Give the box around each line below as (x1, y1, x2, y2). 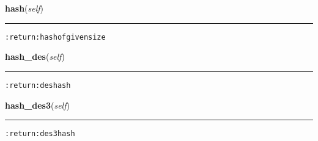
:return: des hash (5, 81, 71, 90)
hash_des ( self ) (5, 50, 65, 63)
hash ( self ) (5, 2, 44, 14)
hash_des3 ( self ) (5, 98, 70, 111)
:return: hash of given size (5, 32, 106, 42)
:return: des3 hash (5, 129, 75, 139)
